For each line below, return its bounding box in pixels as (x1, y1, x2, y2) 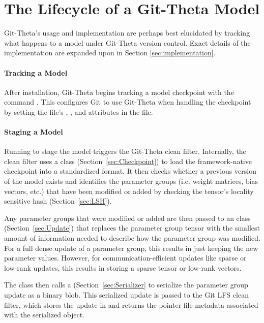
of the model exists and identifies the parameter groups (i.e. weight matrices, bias (4, 176, 258, 186)
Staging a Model (4, 126, 63, 137)
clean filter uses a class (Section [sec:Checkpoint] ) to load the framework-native (4, 155, 252, 166)
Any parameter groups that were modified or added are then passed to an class (4, 212, 251, 223)
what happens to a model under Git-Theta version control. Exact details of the (4, 37, 251, 48)
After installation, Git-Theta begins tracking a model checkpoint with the (4, 86, 234, 97)
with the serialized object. (4, 309, 85, 320)
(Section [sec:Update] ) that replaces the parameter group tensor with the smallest (4, 222, 260, 233)
